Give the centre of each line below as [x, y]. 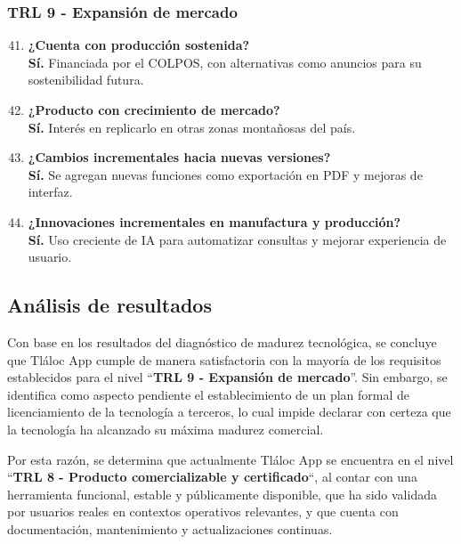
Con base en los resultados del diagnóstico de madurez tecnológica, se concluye [222, 341]
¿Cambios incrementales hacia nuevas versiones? [179, 157]
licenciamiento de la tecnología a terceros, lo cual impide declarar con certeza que [229, 412]
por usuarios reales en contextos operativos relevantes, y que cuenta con [203, 512]
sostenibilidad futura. [86, 80]
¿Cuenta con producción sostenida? [139, 45]
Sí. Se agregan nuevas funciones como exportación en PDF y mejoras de [225, 174]
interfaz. [50, 192]
